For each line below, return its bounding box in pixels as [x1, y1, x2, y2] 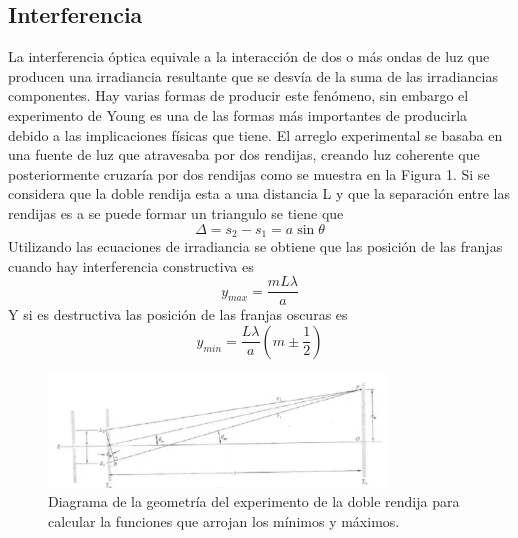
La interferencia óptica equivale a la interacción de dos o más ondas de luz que [8, 46, 490, 67]
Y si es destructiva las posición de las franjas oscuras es [8, 304, 348, 325]
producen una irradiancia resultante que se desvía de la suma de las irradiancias [8, 65, 498, 86]
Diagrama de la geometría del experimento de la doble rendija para [48, 491, 460, 512]
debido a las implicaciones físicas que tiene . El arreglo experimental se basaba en [8, 124, 503, 145]
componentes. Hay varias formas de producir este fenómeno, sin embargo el [8, 85, 469, 106]
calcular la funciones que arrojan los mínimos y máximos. [48, 510, 400, 531]
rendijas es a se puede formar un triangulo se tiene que [8, 202, 344, 223]
